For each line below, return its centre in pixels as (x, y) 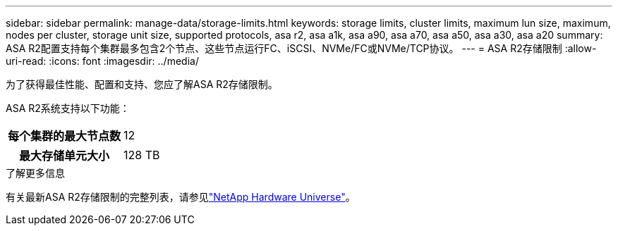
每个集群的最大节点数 (65, 136)
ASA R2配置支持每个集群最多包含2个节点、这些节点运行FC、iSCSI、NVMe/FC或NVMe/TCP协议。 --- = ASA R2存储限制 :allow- (301, 48)
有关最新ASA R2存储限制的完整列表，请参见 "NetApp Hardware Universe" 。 (181, 197)
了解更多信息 (35, 173)
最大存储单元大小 (65, 156)
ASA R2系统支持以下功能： (68, 108)
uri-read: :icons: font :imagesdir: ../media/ (102, 61)
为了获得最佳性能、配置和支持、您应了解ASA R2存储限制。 (142, 84)
